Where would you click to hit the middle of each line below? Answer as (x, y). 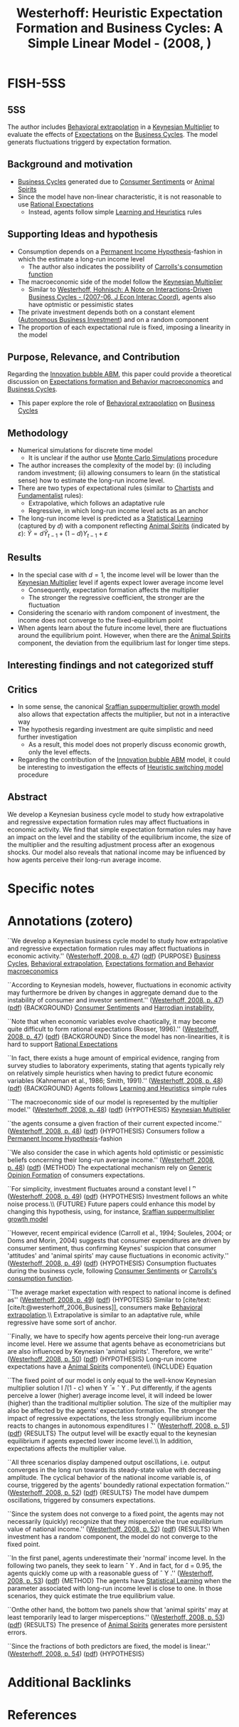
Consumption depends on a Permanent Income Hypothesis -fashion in (120, 251)
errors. (17, 1632)
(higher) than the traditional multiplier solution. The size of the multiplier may (119, 1403)
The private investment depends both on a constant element (106, 312)
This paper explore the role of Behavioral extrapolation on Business (116, 403)
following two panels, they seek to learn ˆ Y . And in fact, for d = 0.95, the (115, 1566)
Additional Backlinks (69, 1682)
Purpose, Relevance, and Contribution (94, 357)
